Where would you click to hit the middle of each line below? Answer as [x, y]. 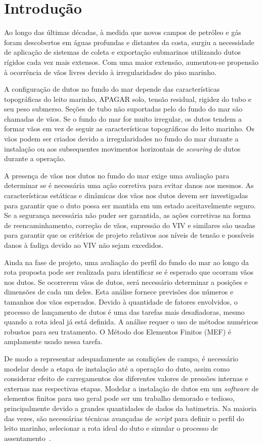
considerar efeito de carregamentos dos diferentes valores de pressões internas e [126, 378]
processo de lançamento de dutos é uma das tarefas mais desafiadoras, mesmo [124, 311]
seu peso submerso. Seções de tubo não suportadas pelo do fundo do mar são [123, 109]
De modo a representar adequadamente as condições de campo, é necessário [121, 358]
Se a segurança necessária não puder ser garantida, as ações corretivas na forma [127, 215]
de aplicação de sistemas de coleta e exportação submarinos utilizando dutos [122, 52]
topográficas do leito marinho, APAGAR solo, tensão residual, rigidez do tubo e [128, 99]
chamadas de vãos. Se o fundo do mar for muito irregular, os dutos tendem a [123, 118]
